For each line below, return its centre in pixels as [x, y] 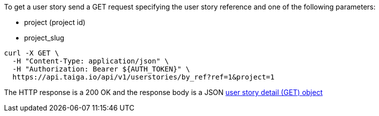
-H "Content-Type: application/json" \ [90, 61]
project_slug [44, 38]
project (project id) [55, 22]
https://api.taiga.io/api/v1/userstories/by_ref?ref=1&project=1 [143, 77]
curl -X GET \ [32, 53]
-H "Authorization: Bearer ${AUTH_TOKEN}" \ [101, 69]
